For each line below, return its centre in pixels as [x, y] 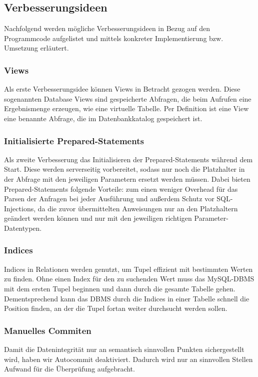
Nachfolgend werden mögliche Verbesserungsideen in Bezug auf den [107, 28]
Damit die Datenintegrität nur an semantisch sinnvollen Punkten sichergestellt [124, 349]
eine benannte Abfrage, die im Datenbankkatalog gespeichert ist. [103, 118]
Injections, [20, 208]
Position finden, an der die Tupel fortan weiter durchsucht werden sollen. [116, 308]
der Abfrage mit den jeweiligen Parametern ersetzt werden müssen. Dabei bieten [127, 178]
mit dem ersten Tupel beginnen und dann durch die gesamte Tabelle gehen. [120, 288]
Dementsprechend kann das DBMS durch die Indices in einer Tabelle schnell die [127, 298]
